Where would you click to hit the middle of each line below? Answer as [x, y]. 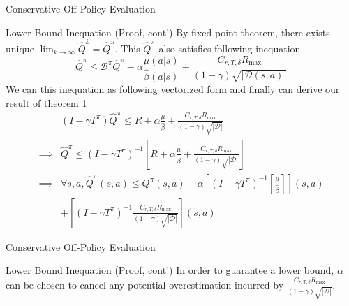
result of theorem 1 [46, 102]
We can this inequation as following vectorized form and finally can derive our [173, 89]
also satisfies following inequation [230, 48]
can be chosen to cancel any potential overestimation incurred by [145, 284]
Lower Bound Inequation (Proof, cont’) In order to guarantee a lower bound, [170, 270]
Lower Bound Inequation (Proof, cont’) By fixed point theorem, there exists [168, 32]
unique [20, 48]
